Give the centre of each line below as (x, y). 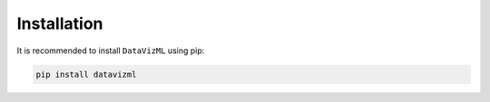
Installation (60, 23)
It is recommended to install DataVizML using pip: (111, 51)
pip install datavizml (86, 74)
